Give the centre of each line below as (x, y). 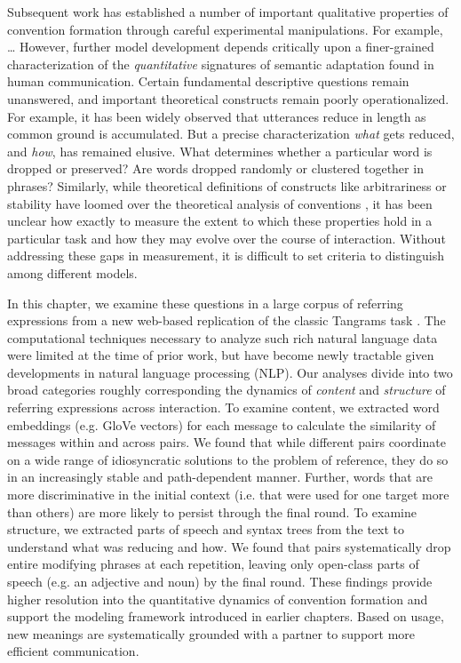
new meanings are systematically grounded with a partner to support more (211, 633)
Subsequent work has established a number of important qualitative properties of (228, 12)
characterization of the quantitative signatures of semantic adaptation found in (221, 64)
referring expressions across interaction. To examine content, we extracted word (223, 407)
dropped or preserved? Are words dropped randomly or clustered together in (215, 168)
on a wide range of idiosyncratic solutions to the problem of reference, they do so (228, 459)
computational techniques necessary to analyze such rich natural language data (223, 337)
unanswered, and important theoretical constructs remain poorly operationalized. (228, 98)
